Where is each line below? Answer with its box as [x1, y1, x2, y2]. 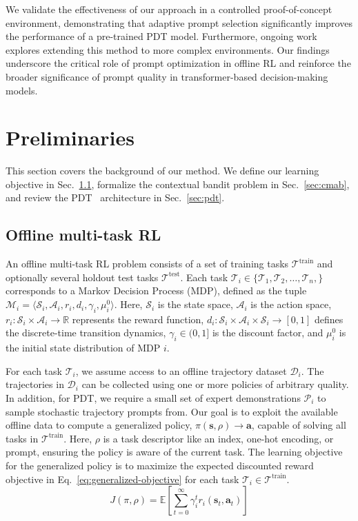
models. [6, 83, 38, 97]
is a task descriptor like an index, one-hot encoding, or [103, 431, 334, 445]
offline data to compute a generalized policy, [6, 418, 192, 432]
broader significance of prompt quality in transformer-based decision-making [6, 69, 328, 83]
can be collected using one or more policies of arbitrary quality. [81, 377, 349, 391]
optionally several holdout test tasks [6, 269, 159, 284]
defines [315, 311, 344, 326]
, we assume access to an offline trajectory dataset [75, 363, 287, 378]
